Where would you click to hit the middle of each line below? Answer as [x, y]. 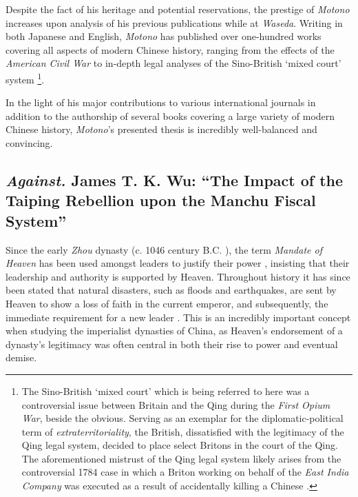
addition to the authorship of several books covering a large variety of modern [170, 115]
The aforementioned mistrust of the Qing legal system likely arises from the [181, 458]
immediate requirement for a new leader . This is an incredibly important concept [178, 317]
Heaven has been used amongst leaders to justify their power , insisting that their [178, 263]
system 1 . [25, 78]
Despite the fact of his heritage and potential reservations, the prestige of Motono [178, 9]
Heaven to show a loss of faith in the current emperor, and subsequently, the [167, 303]
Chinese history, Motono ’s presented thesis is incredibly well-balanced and [161, 129]
